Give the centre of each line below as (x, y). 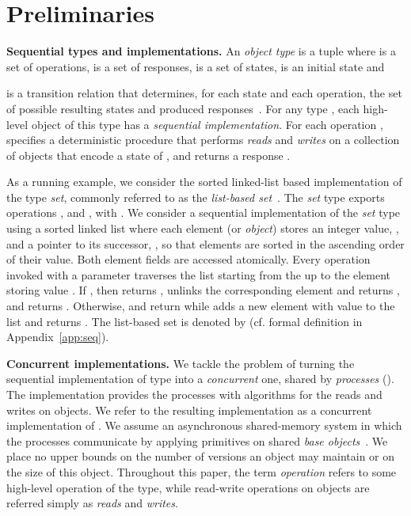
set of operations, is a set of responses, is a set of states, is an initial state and (196, 66)
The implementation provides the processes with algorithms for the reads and (194, 394)
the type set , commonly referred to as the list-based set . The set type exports (196, 197)
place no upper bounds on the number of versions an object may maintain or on (201, 456)
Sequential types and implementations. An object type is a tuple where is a (201, 51)
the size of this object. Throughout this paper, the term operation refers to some (202, 471)
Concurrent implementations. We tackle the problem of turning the (181, 363)
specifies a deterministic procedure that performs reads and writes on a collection (203, 140)
